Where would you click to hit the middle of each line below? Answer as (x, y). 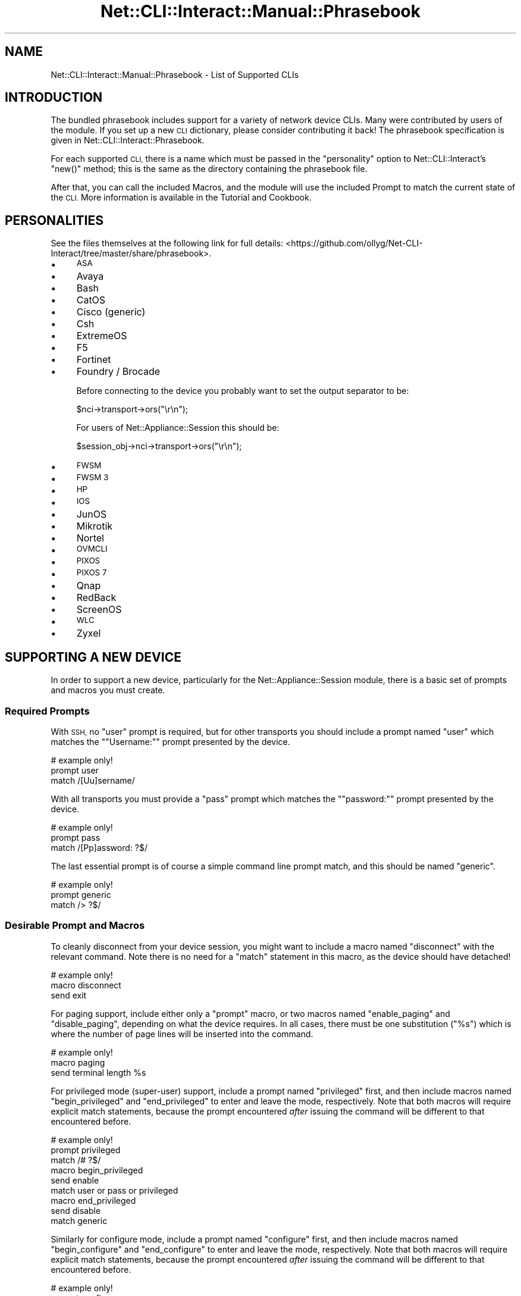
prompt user (75, 770)
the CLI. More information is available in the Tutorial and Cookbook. (181, 198)
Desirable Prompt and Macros (75, 926)
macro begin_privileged (97, 1170)
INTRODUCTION (54, 98)
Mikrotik (95, 526)
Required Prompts (47, 711)
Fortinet (94, 360)
